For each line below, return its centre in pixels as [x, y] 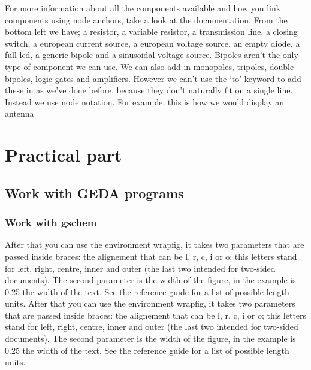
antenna [19, 113]
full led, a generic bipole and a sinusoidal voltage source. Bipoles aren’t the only [152, 55]
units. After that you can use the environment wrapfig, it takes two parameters [150, 303]
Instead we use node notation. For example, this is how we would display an [145, 101]
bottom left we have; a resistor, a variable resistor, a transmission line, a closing [151, 31]
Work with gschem [51, 222]
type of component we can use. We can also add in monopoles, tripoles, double [150, 66]
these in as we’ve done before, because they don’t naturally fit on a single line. [149, 90]
